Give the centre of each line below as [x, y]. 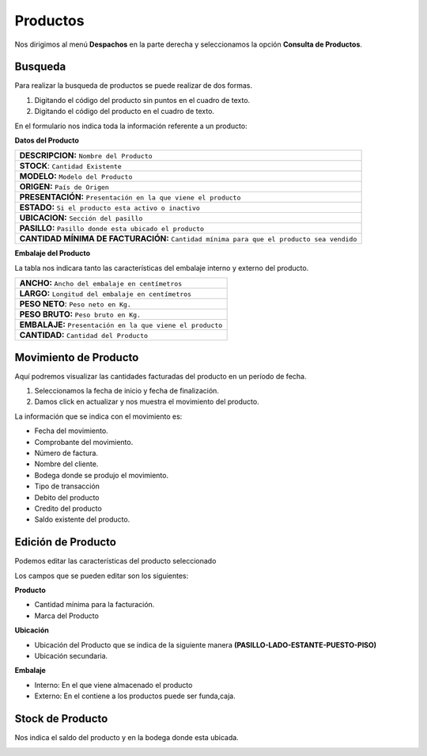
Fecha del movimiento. [71, 431]
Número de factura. [66, 453]
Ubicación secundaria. [71, 656]
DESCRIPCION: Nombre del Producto [86, 156]
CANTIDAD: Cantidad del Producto [84, 335]
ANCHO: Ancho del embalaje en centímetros [101, 283]
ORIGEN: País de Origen [64, 187]
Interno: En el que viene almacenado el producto [113, 685]
